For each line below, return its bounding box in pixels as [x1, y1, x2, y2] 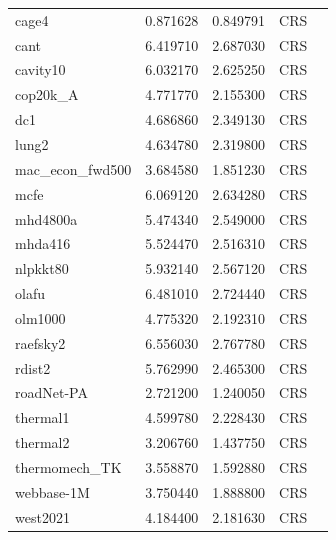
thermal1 [15, 407, 70, 428]
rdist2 [15, 357, 51, 378]
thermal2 [15, 432, 70, 453]
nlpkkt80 [15, 258, 69, 279]
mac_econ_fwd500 [15, 158, 132, 179]
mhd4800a [15, 208, 78, 229]
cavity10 [15, 59, 66, 80]
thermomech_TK [15, 456, 122, 477]
